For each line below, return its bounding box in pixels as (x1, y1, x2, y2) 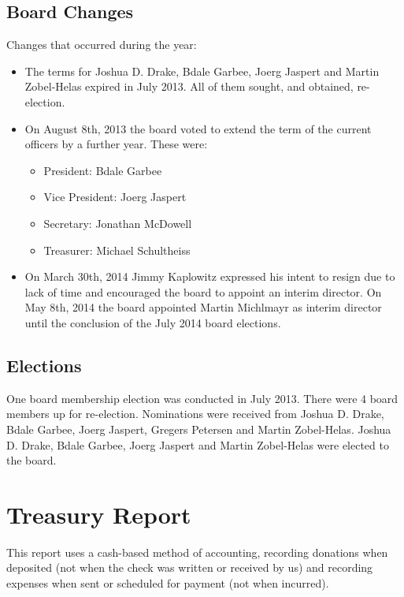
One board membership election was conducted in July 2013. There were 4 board (6, 390, 398, 406)
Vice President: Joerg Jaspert (43, 188, 187, 205)
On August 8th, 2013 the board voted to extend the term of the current (24, 120, 372, 136)
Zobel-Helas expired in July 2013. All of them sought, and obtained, (24, 78, 354, 95)
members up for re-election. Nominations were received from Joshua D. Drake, (6, 405, 384, 422)
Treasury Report (6, 498, 191, 530)
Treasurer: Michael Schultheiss (43, 241, 191, 258)
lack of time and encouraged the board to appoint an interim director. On (24, 283, 382, 300)
